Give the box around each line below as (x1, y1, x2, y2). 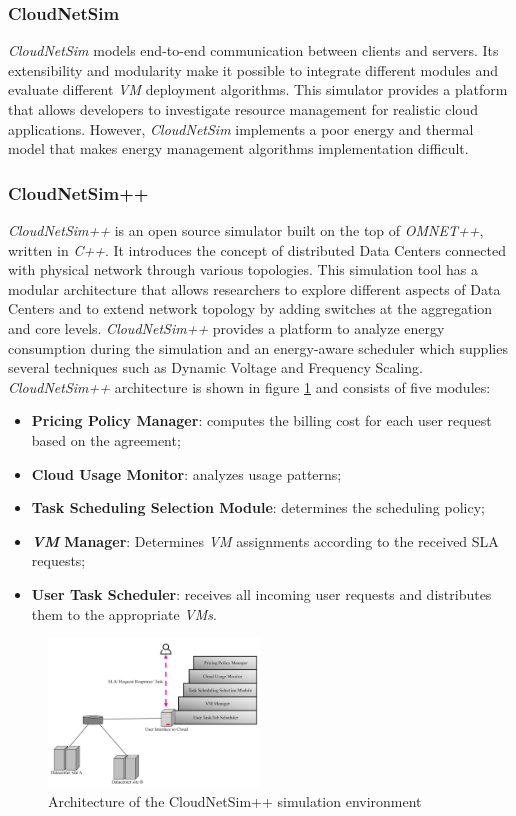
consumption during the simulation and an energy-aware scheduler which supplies (8, 337, 508, 358)
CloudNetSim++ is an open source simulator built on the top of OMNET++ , (8, 220, 484, 240)
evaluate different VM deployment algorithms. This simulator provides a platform (8, 79, 508, 100)
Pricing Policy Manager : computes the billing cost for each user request (31, 410, 492, 431)
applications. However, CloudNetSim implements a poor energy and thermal (8, 118, 474, 139)
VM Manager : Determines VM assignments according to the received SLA (31, 530, 499, 551)
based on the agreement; (31, 429, 181, 450)
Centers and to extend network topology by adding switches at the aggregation (8, 298, 493, 319)
